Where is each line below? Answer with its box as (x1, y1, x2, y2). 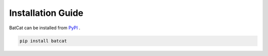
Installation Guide (9, 7, 84, 18)
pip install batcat (19, 38, 67, 44)
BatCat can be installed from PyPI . (9, 25, 80, 31)
